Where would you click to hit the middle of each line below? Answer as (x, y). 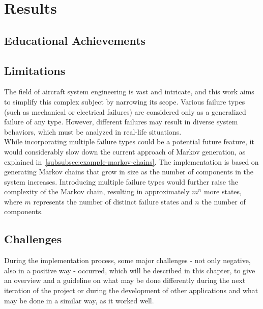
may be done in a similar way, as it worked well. (79, 300)
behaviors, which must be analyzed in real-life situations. (93, 131)
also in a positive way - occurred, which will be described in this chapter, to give (130, 270)
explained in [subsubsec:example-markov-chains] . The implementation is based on (131, 161)
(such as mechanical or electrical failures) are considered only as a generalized (125, 111)
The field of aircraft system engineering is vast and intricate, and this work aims (129, 92)
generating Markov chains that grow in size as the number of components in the (129, 172)
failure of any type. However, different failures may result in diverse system (121, 122)
